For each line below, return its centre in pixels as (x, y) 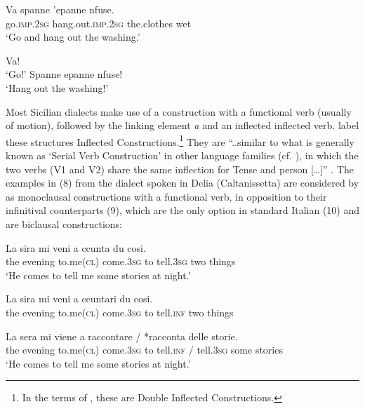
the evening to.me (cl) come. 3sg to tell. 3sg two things (121, 261)
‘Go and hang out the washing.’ (73, 37)
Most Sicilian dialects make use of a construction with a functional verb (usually (179, 111)
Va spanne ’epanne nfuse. (60, 9)
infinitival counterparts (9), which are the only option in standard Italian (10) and (182, 210)
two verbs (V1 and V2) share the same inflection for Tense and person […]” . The (180, 169)
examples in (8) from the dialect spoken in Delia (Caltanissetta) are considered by (182, 183)
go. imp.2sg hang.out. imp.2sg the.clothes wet (99, 23)
